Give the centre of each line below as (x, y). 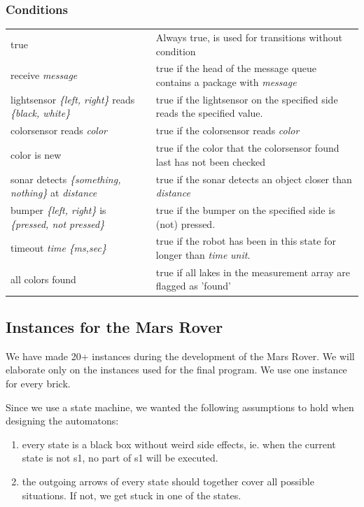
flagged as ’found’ (193, 286)
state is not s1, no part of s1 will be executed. (120, 458)
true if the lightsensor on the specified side (247, 99)
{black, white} (41, 113)
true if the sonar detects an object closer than (254, 179)
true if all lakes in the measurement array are (253, 272)
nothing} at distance (54, 193)
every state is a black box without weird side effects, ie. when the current (179, 444)
